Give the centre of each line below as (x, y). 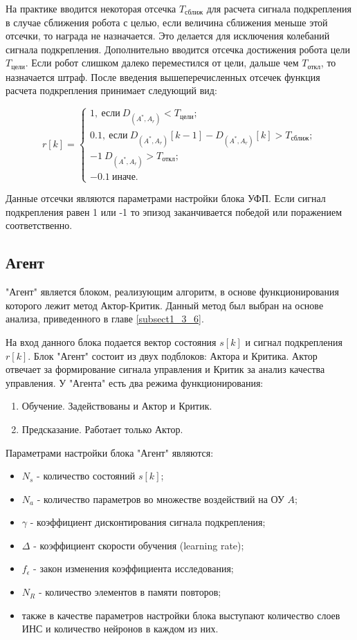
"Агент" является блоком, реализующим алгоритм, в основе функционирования (172, 292)
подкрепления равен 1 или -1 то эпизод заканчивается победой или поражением (174, 211)
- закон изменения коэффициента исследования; (134, 568)
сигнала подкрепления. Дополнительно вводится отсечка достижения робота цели (178, 49)
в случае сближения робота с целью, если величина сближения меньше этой (167, 22)
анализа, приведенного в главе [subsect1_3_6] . (105, 319)
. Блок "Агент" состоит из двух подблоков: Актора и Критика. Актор (173, 355)
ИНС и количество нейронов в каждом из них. (120, 629)
